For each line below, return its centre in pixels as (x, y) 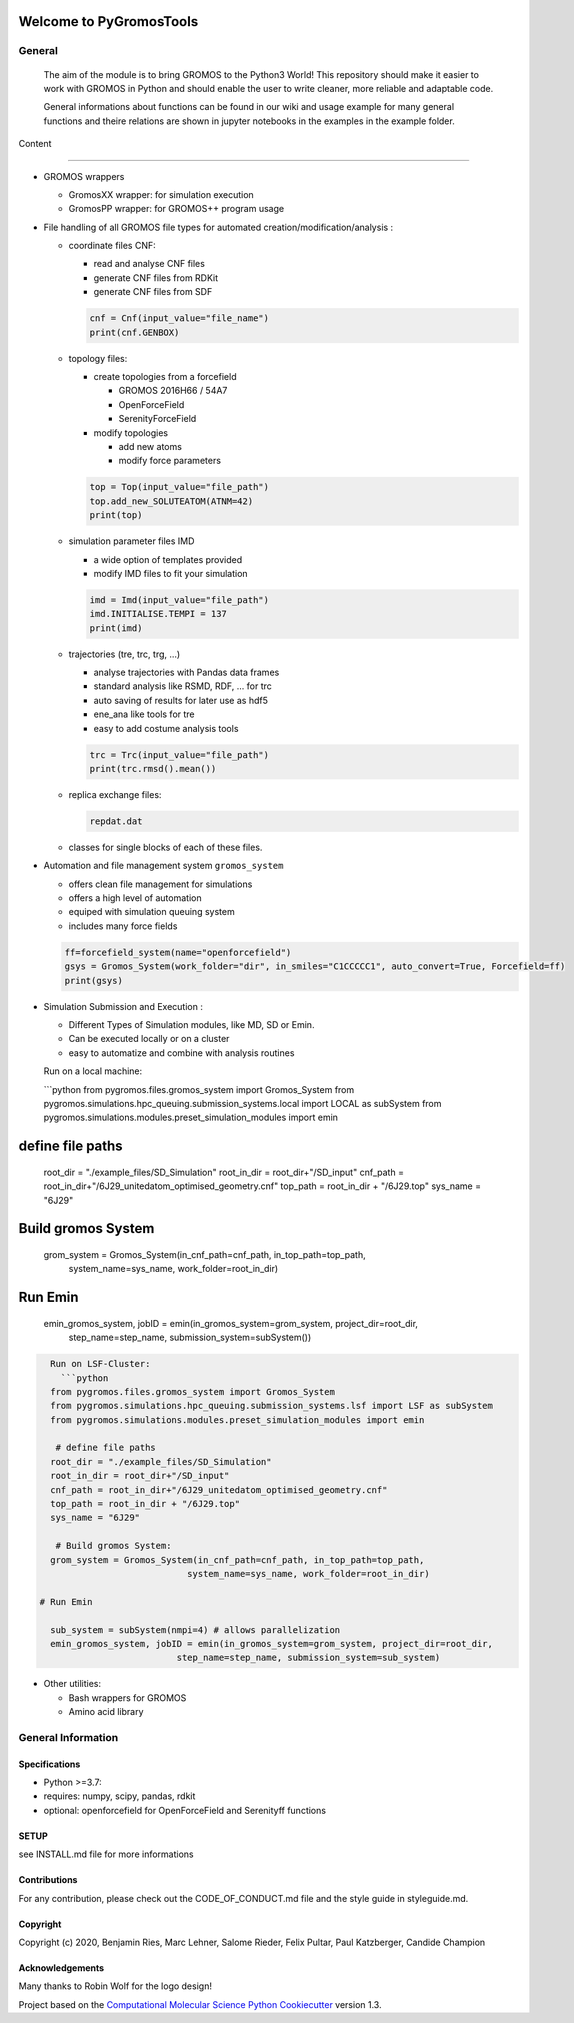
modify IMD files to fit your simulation (171, 573)
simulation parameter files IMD (131, 541)
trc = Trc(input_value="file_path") (179, 754)
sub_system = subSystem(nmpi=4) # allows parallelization (195, 1629)
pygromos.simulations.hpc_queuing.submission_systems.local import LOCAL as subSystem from (242, 1103)
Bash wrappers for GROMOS (127, 1697)
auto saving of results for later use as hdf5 (181, 700)
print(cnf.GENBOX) (134, 332)
